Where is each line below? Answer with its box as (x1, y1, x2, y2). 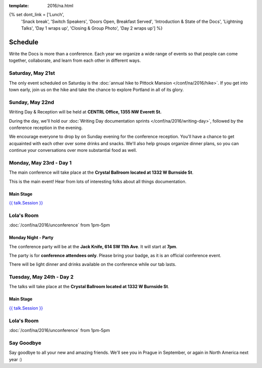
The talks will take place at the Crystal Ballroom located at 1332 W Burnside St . (9, 284, 169, 290)
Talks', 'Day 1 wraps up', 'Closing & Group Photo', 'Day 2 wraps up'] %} (21, 25, 163, 31)
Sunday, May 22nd (9, 99, 54, 106)
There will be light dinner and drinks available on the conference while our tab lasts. (9, 261, 177, 267)
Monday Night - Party (9, 235, 53, 240)
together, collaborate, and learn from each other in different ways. (9, 57, 141, 63)
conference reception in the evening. (9, 125, 83, 130)
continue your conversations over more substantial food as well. (9, 147, 137, 153)
